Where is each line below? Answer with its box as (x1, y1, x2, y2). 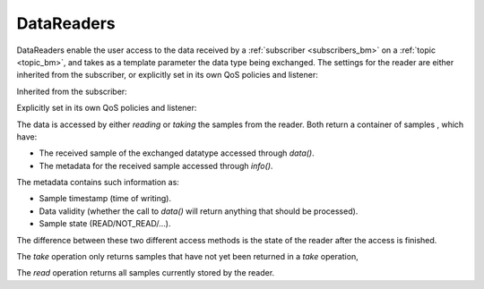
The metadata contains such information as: (16, 177, 179, 188)
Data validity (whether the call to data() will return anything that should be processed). (39, 206, 359, 217)
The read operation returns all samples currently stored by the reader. (16, 268, 275, 278)
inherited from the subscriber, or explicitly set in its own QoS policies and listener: (16, 70, 318, 81)
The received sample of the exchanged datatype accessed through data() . (39, 148, 315, 158)
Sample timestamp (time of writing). (39, 193, 172, 204)
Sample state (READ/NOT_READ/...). (39, 218, 171, 229)
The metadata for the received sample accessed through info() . (39, 160, 273, 171)
